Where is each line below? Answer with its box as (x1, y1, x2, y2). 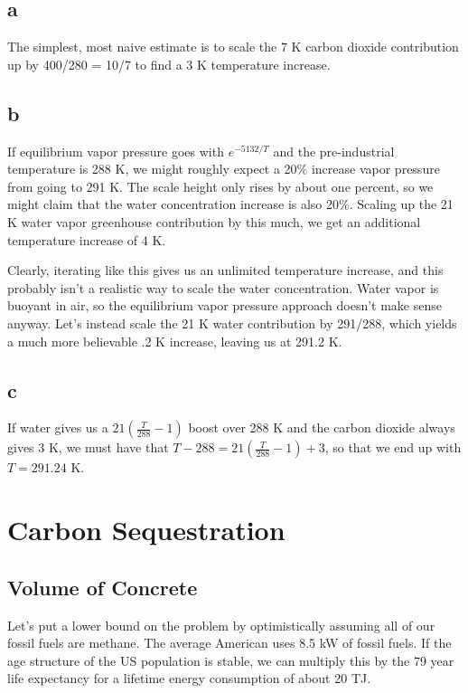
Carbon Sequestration (7, 511, 285, 548)
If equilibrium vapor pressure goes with (7, 141, 224, 160)
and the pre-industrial (273, 141, 395, 160)
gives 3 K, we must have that (7, 438, 169, 457)
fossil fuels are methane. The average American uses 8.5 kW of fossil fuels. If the (7, 633, 452, 652)
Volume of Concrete (7, 573, 198, 601)
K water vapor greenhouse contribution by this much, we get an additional (7, 212, 421, 231)
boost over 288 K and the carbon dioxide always (188, 418, 455, 437)
